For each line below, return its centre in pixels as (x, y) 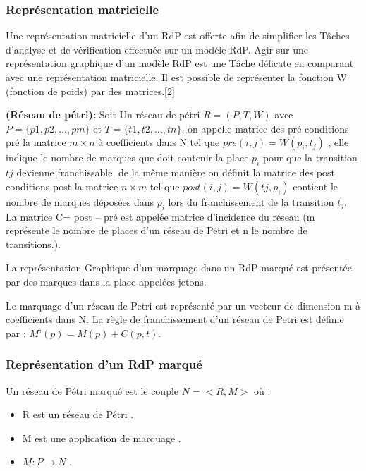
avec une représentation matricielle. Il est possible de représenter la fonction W (176, 77)
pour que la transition (310, 158)
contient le (316, 186)
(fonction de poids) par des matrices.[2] (90, 91)
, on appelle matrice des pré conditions (265, 128)
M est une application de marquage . (102, 438)
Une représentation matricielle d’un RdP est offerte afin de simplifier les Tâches (178, 36)
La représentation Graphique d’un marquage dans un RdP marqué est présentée (179, 268)
